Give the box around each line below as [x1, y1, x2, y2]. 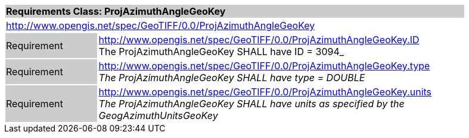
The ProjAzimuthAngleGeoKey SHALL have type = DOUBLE [98, 72, 365, 84]
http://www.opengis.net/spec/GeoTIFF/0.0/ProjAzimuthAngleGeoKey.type [98, 60, 430, 72]
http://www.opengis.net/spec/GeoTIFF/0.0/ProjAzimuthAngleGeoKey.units [98, 86, 432, 98]
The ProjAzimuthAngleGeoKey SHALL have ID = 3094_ [98, 46, 344, 57]
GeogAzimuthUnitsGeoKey [98, 110, 218, 121]
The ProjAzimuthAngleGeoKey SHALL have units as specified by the [98, 98, 405, 110]
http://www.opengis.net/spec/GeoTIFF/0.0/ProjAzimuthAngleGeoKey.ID [98, 34, 420, 46]
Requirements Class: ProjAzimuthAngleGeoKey [6, 5, 226, 17]
